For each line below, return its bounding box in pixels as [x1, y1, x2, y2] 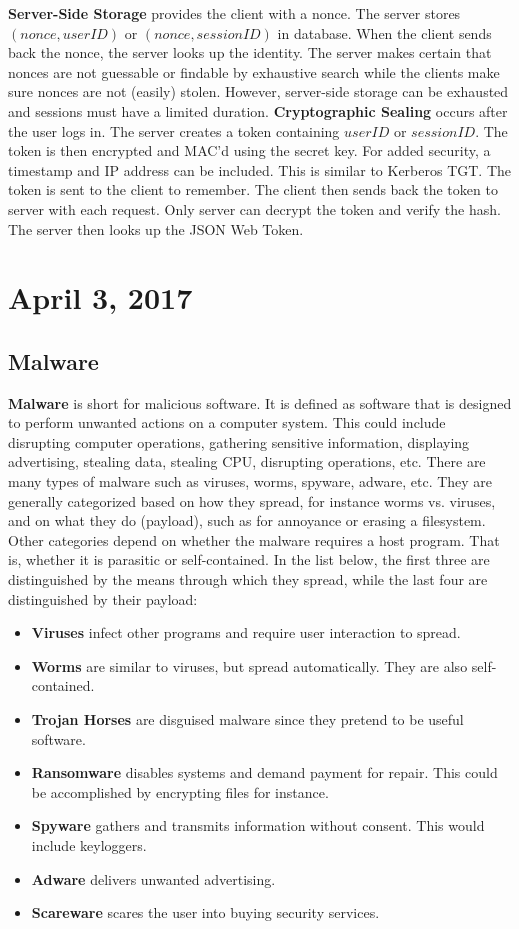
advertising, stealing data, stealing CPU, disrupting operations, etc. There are [8, 451, 486, 472]
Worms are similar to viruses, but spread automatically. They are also [31, 655, 468, 676]
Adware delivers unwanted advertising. [31, 868, 276, 889]
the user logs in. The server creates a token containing [8, 120, 340, 141]
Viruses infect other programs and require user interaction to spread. [31, 622, 461, 643]
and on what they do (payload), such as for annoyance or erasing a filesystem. [8, 510, 486, 531]
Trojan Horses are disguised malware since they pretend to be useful [31, 709, 464, 730]
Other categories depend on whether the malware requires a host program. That [8, 529, 500, 550]
